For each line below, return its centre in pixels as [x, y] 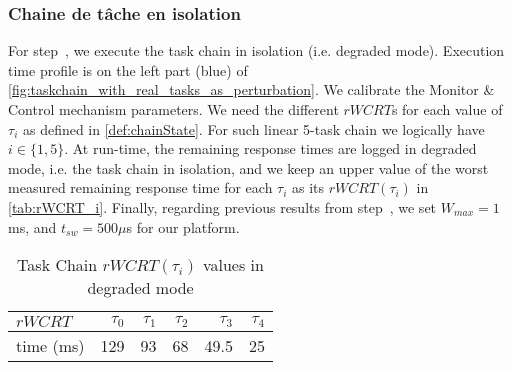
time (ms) [50, 346]
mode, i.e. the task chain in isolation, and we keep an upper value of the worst [248, 167]
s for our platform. [183, 226]
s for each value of [447, 109]
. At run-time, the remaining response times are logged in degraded [270, 148]
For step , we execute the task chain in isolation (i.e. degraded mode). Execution [256, 50]
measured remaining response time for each [140, 187]
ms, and [32, 226]
